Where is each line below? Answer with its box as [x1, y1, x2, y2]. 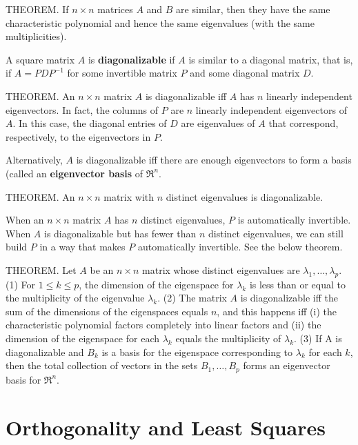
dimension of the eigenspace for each [6, 331, 160, 346]
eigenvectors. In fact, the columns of [6, 102, 159, 117]
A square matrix [6, 52, 75, 66]
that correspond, [268, 116, 339, 130]
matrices [97, 2, 133, 16]
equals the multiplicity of [175, 331, 281, 346]
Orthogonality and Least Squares [6, 413, 326, 441]
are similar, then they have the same [176, 2, 330, 16]
